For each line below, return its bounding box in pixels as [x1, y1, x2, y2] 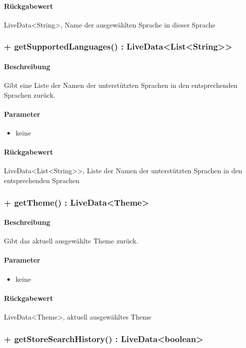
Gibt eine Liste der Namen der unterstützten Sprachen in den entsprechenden [4, 80, 238, 90]
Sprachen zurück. [4, 89, 55, 100]
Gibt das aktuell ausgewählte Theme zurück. [4, 236, 138, 246]
